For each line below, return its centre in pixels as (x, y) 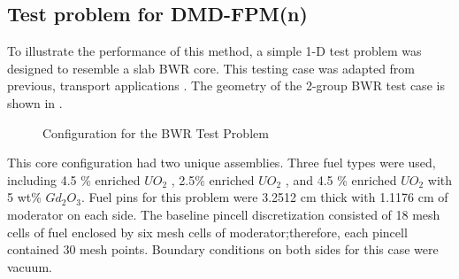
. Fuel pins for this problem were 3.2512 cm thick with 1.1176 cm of (264, 197)
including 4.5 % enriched (74, 179)
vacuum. (30, 266)
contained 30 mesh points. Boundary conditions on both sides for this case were (223, 249)
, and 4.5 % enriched (341, 179)
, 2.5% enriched (213, 179)
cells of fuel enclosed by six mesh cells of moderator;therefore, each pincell (207, 232)
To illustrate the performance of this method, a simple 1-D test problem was (214, 51)
